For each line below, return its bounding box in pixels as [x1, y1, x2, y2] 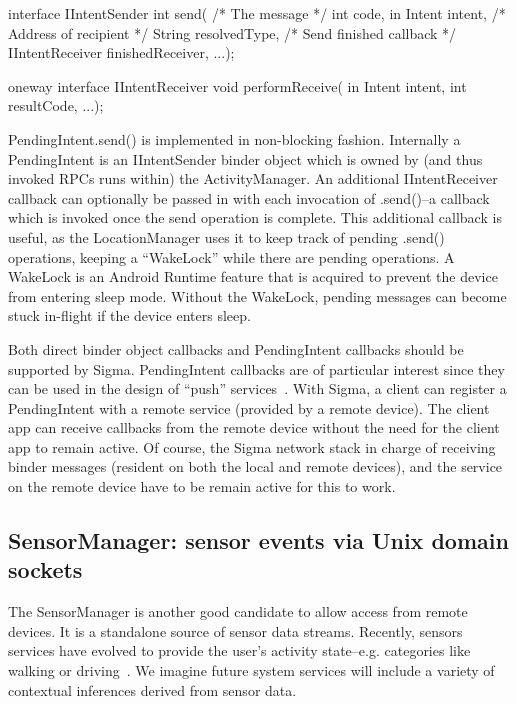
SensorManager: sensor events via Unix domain [8, 525, 509, 556]
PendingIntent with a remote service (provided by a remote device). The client [8, 397, 490, 418]
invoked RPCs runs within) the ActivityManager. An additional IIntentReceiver [8, 168, 498, 189]
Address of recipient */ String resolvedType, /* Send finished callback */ [8, 22, 457, 43]
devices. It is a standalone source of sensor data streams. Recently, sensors [8, 620, 463, 641]
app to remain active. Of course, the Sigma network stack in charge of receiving [8, 436, 496, 457]
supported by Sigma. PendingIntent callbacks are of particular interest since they [8, 358, 505, 379]
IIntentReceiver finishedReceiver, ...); [8, 42, 235, 63]
